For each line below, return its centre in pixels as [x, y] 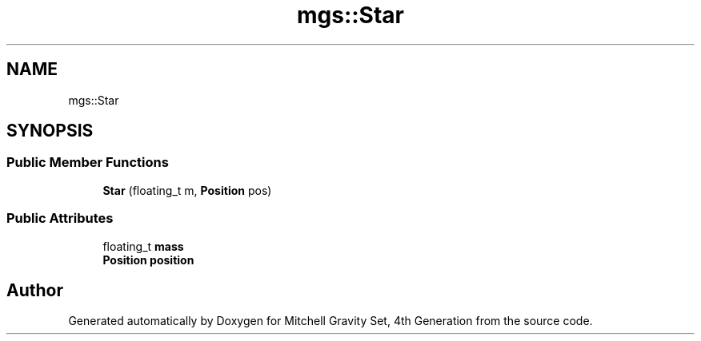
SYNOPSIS [50, 131]
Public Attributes [60, 218]
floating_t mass [143, 246]
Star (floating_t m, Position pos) [187, 190]
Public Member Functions [88, 163]
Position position [148, 260]
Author [35, 290]
